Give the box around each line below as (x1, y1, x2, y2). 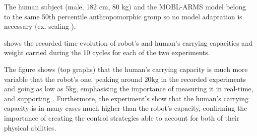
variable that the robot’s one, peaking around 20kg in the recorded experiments (4, 73, 246, 84)
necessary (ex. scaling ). (4, 21, 76, 31)
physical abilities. (4, 122, 57, 133)
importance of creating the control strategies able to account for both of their (4, 112, 240, 123)
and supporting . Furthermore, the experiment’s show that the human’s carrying (4, 93, 249, 103)
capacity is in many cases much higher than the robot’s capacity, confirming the (4, 103, 247, 113)
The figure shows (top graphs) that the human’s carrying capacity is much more (4, 64, 248, 74)
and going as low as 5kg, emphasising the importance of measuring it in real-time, (4, 83, 254, 94)
